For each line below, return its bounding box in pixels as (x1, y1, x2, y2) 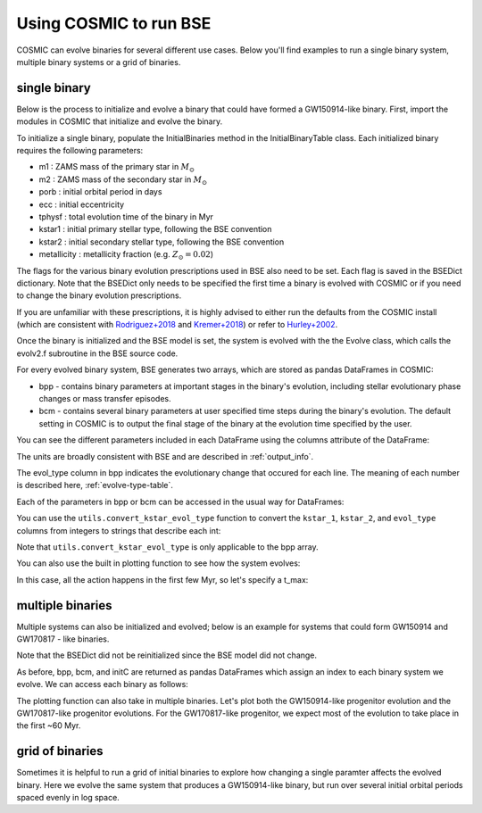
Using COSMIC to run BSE (16, 13, 212, 33)
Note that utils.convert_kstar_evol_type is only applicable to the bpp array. (16, 541, 319, 552)
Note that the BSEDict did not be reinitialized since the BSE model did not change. (16, 650, 317, 660)
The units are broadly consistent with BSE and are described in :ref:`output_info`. (16, 451, 314, 461)
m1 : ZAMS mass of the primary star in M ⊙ (38, 162, 195, 174)
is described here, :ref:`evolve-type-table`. (16, 480, 174, 491)
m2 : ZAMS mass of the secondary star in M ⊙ (38, 174, 208, 187)
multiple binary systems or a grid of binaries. (16, 56, 181, 67)
